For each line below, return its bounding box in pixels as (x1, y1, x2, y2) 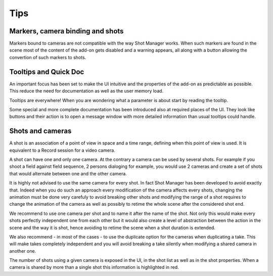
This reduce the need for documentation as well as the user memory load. (9, 88, 164, 94)
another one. (9, 248, 36, 254)
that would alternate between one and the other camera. (9, 170, 127, 176)
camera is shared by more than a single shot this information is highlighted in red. (9, 264, 179, 270)
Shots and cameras (9, 127, 72, 135)
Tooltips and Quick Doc (9, 67, 84, 76)
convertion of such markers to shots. (9, 54, 86, 60)
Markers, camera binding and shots (9, 27, 124, 35)
